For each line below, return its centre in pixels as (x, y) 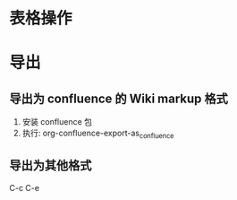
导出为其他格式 (51, 165)
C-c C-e (25, 187)
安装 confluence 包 (57, 122)
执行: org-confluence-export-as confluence (98, 134)
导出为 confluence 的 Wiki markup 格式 (118, 98)
